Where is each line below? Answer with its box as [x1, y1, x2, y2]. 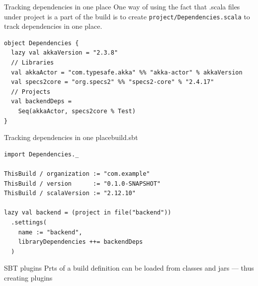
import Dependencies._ [4, 150, 79, 158]
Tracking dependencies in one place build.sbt [4, 132, 138, 143]
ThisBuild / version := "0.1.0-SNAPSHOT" [4, 180, 161, 187]
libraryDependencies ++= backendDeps [18, 238, 143, 246]
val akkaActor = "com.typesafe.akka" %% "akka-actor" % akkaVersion [11, 69, 243, 76]
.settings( [11, 218, 47, 226]
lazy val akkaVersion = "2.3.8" [11, 49, 118, 57]
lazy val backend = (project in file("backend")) [4, 209, 172, 216]
